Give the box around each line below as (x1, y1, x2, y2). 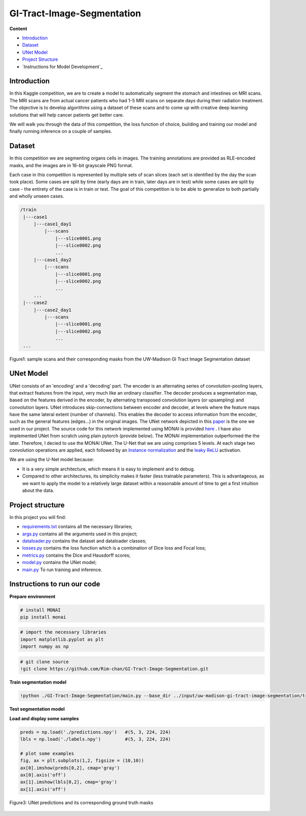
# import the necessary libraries (20, 629, 107, 635)
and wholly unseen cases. (9, 193, 64, 199)
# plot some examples (20, 751, 74, 756)
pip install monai (20, 614, 66, 620)
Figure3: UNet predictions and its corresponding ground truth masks (9, 799, 154, 805)
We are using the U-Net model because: (9, 457, 94, 463)
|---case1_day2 (33, 257, 71, 263)
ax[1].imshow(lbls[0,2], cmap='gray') (20, 779, 117, 785)
